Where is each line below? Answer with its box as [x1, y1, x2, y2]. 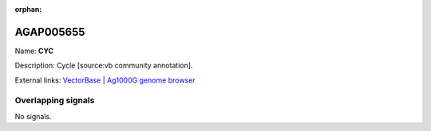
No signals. [14, 111, 52, 121]
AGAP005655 [14, 25, 85, 39]
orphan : [14, 5, 42, 13]
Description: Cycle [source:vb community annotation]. [14, 60, 193, 71]
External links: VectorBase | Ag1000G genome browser [14, 75, 196, 85]
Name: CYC [14, 46, 54, 56]
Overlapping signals [14, 95, 95, 106]
